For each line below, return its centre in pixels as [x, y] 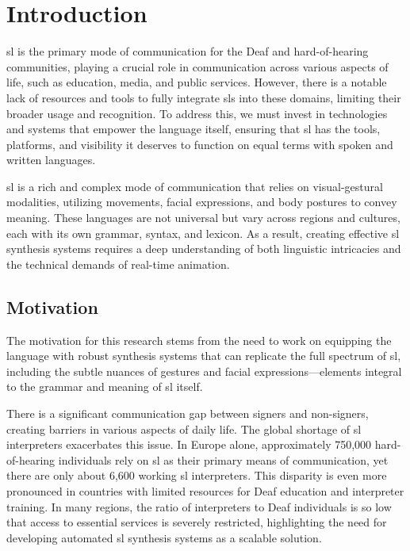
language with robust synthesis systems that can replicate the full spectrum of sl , [204, 356]
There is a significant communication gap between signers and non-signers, [188, 413]
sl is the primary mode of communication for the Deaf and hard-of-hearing [188, 51]
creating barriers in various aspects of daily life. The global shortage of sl [184, 429]
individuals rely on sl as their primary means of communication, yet [223, 459]
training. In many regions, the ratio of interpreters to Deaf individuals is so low [199, 506]
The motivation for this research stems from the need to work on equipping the [199, 340]
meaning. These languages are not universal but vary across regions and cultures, [203, 218]
